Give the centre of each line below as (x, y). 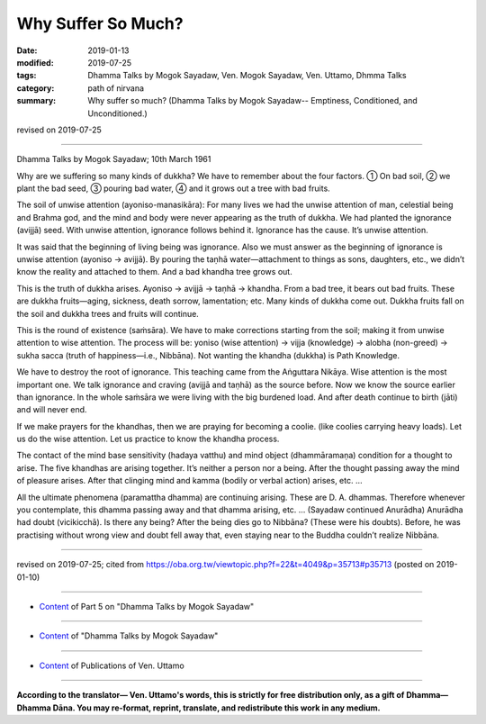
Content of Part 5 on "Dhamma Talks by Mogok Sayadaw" (147, 606)
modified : (35, 62)
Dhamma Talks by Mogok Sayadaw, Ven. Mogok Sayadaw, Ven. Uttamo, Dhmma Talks (247, 76)
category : (36, 88)
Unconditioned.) (117, 113)
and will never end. (52, 410)
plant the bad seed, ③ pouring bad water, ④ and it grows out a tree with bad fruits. (173, 188)
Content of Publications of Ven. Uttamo (112, 665)
